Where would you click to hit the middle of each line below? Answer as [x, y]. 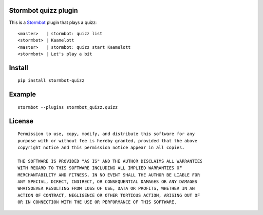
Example [22, 94]
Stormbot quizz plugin [43, 10]
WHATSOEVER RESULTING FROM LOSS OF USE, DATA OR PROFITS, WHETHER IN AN [106, 188]
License [21, 121]
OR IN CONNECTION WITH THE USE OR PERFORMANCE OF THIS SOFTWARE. [97, 202]
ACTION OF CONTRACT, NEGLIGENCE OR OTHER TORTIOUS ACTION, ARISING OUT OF [109, 195]
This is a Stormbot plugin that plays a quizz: [53, 22]
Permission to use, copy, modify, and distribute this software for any [106, 134]
